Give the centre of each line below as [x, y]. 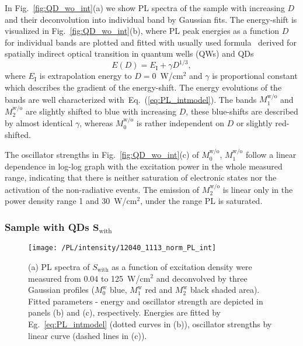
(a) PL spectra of [59, 266]
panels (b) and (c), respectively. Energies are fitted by [124, 312]
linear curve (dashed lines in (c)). [88, 335]
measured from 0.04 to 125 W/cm [89, 278]
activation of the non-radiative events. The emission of [102, 189]
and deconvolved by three [202, 278]
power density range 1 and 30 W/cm [71, 201]
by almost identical [39, 123]
